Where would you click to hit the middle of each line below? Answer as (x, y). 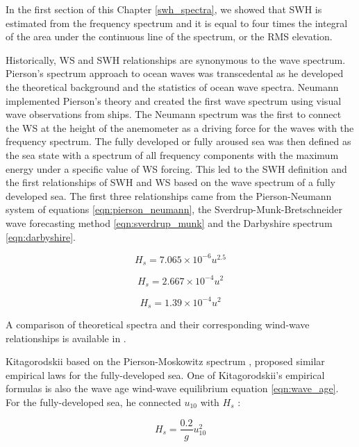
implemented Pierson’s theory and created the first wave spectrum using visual (174, 100)
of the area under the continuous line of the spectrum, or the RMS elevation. (169, 36)
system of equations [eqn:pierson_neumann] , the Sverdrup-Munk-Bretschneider (174, 209)
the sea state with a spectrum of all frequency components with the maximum (172, 154)
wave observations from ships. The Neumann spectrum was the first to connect (174, 114)
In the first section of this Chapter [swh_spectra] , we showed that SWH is (164, 9)
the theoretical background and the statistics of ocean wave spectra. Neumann (172, 86)
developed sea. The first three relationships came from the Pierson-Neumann (169, 195)
